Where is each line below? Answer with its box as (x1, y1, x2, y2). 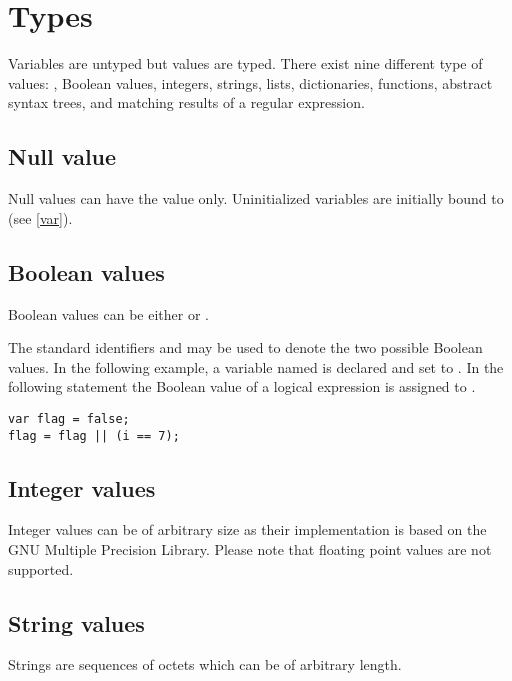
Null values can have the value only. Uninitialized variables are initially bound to (8, 188, 504, 209)
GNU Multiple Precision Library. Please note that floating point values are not (8, 538, 492, 559)
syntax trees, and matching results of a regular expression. (8, 92, 365, 113)
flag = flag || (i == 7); (8, 428, 180, 443)
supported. (8, 558, 74, 579)
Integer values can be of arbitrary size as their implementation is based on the (8, 519, 487, 540)
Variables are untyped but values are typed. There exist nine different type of (8, 53, 483, 74)
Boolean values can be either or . (8, 303, 209, 324)
